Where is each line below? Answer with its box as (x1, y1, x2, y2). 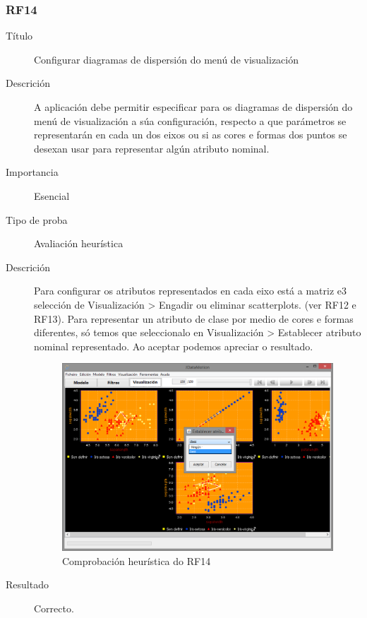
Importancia (6, 165, 59, 179)
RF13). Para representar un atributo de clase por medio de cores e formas (34, 311, 354, 326)
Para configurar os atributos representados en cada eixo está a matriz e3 (34, 283, 347, 298)
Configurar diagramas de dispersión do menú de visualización (34, 52, 299, 66)
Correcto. (34, 600, 74, 615)
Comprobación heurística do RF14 (62, 553, 211, 568)
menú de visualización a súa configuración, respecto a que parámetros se (34, 113, 347, 128)
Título (6, 28, 33, 43)
